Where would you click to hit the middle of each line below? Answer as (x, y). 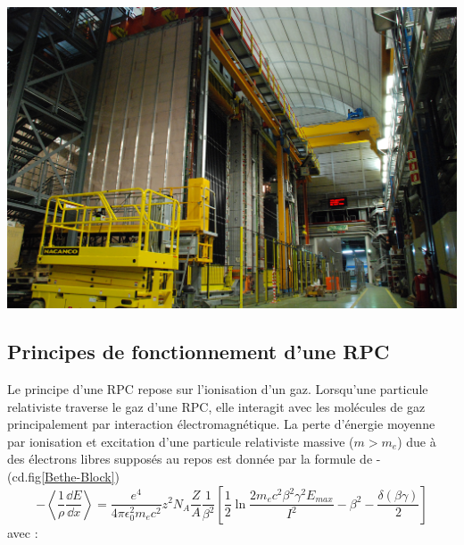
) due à (417, 441)
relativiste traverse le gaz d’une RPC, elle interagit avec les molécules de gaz (216, 406)
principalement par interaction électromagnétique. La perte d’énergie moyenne (221, 424)
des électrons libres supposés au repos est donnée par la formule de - (194, 459)
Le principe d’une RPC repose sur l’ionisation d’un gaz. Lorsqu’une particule (218, 388)
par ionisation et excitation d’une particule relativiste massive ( (181, 441)
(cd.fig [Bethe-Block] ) (64, 476)
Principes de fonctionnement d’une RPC (199, 352)
